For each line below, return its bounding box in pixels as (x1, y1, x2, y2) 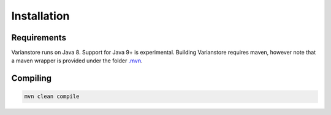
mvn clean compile (24, 93, 80, 100)
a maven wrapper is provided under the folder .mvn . (11, 57, 143, 64)
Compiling (11, 73, 52, 84)
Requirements (11, 32, 67, 43)
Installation (11, 9, 70, 23)
